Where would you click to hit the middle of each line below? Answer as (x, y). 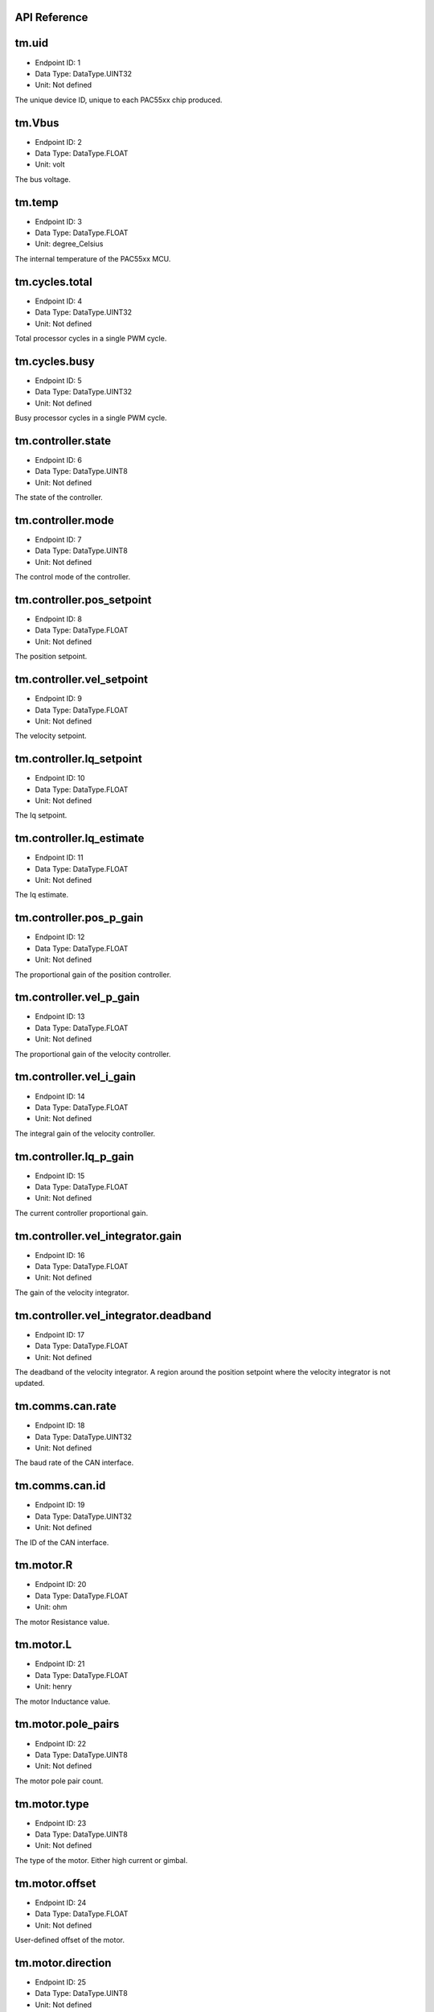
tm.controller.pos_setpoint (83, 600)
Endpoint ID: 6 (58, 460)
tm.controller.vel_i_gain (75, 1077)
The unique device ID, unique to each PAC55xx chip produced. (119, 100)
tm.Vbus (37, 123)
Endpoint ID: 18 (60, 1425)
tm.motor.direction (63, 1963)
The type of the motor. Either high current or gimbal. (101, 1860)
